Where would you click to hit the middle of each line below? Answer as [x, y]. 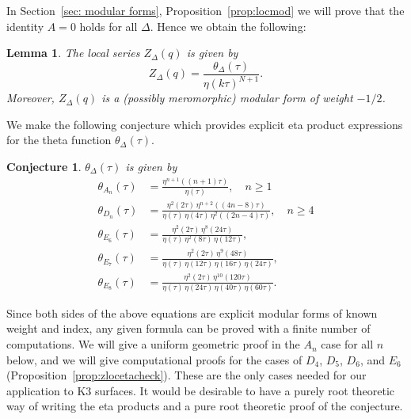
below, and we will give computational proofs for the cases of [154, 359]
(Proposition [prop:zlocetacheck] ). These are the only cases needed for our [186, 375]
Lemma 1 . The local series [73, 53]
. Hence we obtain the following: [228, 26]
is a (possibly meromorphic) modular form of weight [227, 98]
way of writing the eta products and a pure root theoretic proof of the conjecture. [205, 406]
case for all [347, 344]
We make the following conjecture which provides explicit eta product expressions [205, 124]
